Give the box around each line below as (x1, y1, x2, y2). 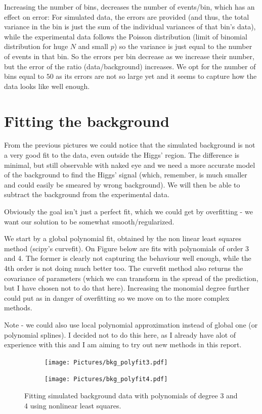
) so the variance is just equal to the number (114, 41, 252, 52)
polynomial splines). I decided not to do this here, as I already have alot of (4, 329, 236, 340)
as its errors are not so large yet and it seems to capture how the (56, 71, 257, 81)
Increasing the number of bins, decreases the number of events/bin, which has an (4, 2, 255, 12)
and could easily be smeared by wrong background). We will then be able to (4, 179, 240, 190)
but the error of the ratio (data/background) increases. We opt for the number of (4, 61, 256, 71)
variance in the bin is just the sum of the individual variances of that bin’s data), (4, 21, 256, 32)
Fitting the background (4, 110, 169, 131)
